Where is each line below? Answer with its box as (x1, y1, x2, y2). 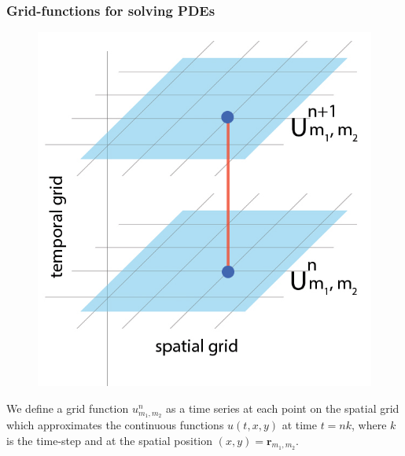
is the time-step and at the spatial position (6, 432, 213, 448)
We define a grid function (6, 400, 129, 417)
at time (282, 416, 317, 432)
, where (352, 416, 387, 432)
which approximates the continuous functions (6, 416, 224, 432)
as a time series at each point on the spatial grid (166, 400, 399, 417)
